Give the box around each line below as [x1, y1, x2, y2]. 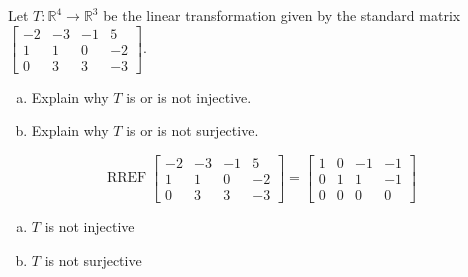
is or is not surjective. [126, 120, 259, 141]
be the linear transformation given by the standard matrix [103, 5, 461, 25]
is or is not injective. [126, 86, 252, 107]
